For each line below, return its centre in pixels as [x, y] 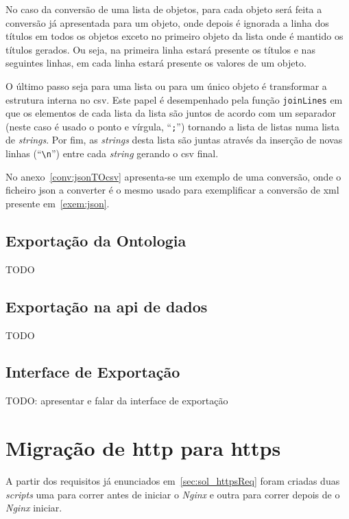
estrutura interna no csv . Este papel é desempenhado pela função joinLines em [174, 99]
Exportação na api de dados [107, 306]
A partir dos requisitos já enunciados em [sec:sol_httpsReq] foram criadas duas [173, 481]
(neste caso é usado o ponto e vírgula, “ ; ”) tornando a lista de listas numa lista [172, 126]
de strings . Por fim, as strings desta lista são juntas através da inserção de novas [174, 140]
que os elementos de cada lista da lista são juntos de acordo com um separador [171, 113]
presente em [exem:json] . [58, 203]
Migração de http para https [143, 448]
